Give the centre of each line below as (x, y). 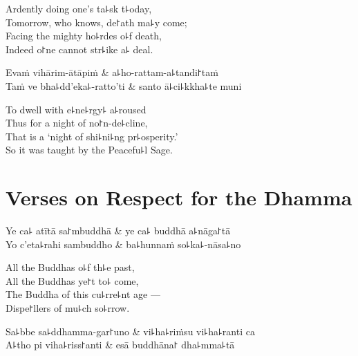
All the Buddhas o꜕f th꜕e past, (70, 267)
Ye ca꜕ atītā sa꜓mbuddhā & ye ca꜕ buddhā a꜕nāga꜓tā (118, 231)
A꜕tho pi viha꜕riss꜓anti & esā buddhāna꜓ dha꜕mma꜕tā (120, 345)
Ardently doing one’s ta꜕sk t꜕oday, (79, 8)
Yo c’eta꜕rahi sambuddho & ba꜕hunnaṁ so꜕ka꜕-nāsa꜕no (123, 244)
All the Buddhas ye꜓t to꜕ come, (72, 280)
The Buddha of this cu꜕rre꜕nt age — (83, 294)
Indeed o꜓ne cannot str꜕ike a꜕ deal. (79, 49)
